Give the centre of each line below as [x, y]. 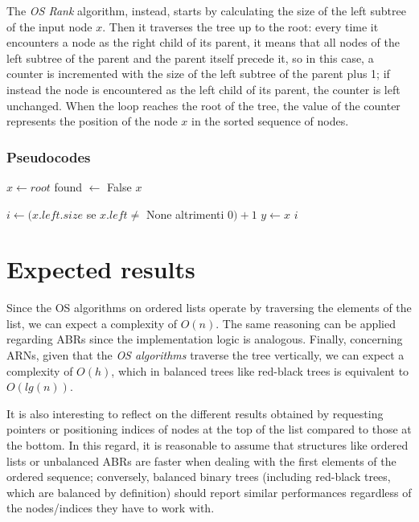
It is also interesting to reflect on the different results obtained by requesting [195, 413]
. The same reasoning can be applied [306, 323]
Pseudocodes [49, 156]
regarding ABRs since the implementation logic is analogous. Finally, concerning [205, 339]
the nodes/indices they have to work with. [111, 508]
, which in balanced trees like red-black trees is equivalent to [260, 370]
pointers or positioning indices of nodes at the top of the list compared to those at [209, 429]
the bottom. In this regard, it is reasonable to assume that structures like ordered [207, 445]
